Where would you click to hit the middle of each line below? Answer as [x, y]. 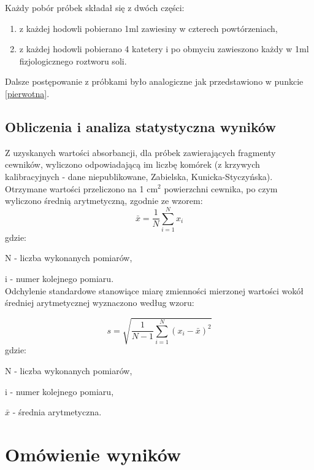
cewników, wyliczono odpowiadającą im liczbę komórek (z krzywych [132, 164]
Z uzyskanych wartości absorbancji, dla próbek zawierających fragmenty [140, 152]
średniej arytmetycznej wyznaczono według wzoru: [100, 303]
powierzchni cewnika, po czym [221, 188]
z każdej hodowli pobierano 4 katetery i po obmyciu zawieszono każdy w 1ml [164, 49]
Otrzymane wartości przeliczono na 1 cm [82, 188]
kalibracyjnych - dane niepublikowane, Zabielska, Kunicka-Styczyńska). [139, 176]
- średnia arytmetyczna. [57, 412]
